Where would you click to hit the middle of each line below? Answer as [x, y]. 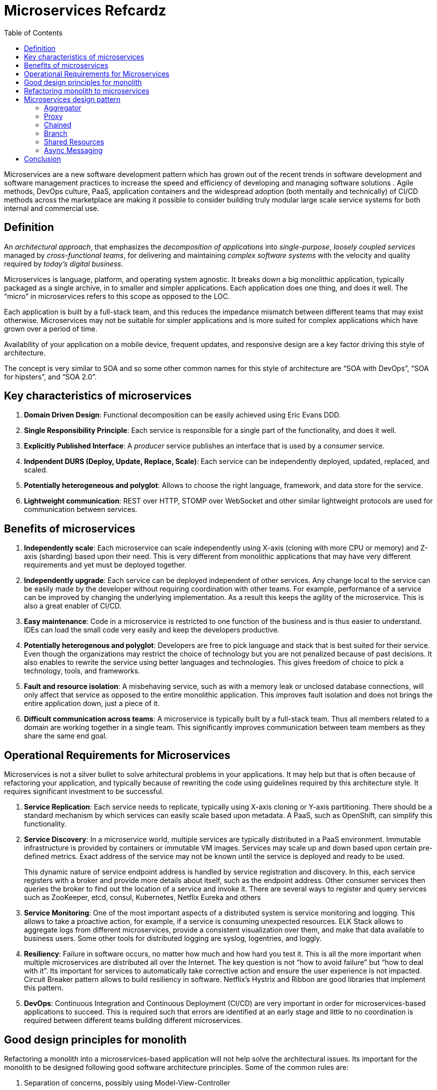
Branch [56, 133]
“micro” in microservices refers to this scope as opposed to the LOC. [117, 296]
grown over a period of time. [51, 328]
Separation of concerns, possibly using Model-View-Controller [127, 1082]
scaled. [36, 470]
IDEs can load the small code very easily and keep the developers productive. [152, 630]
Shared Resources [74, 141]
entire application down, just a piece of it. [92, 703]
